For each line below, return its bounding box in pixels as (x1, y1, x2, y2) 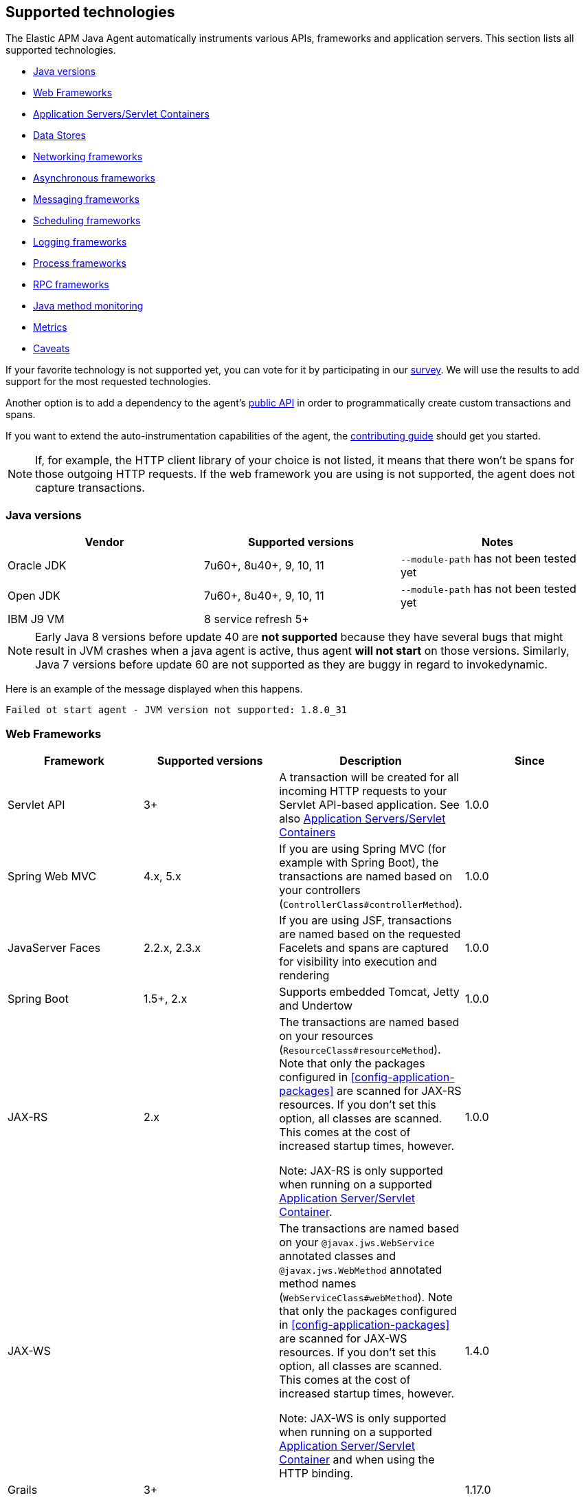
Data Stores (33, 129, 86, 142)
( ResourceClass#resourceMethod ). (279, 1042, 441, 1056)
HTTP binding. (279, 1466, 354, 1480)
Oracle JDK (8, 558, 67, 573)
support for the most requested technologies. (5, 376, 211, 388)
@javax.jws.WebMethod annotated (279, 1262, 442, 1276)
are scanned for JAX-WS (279, 1331, 407, 1345)
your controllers (279, 882, 361, 897)
